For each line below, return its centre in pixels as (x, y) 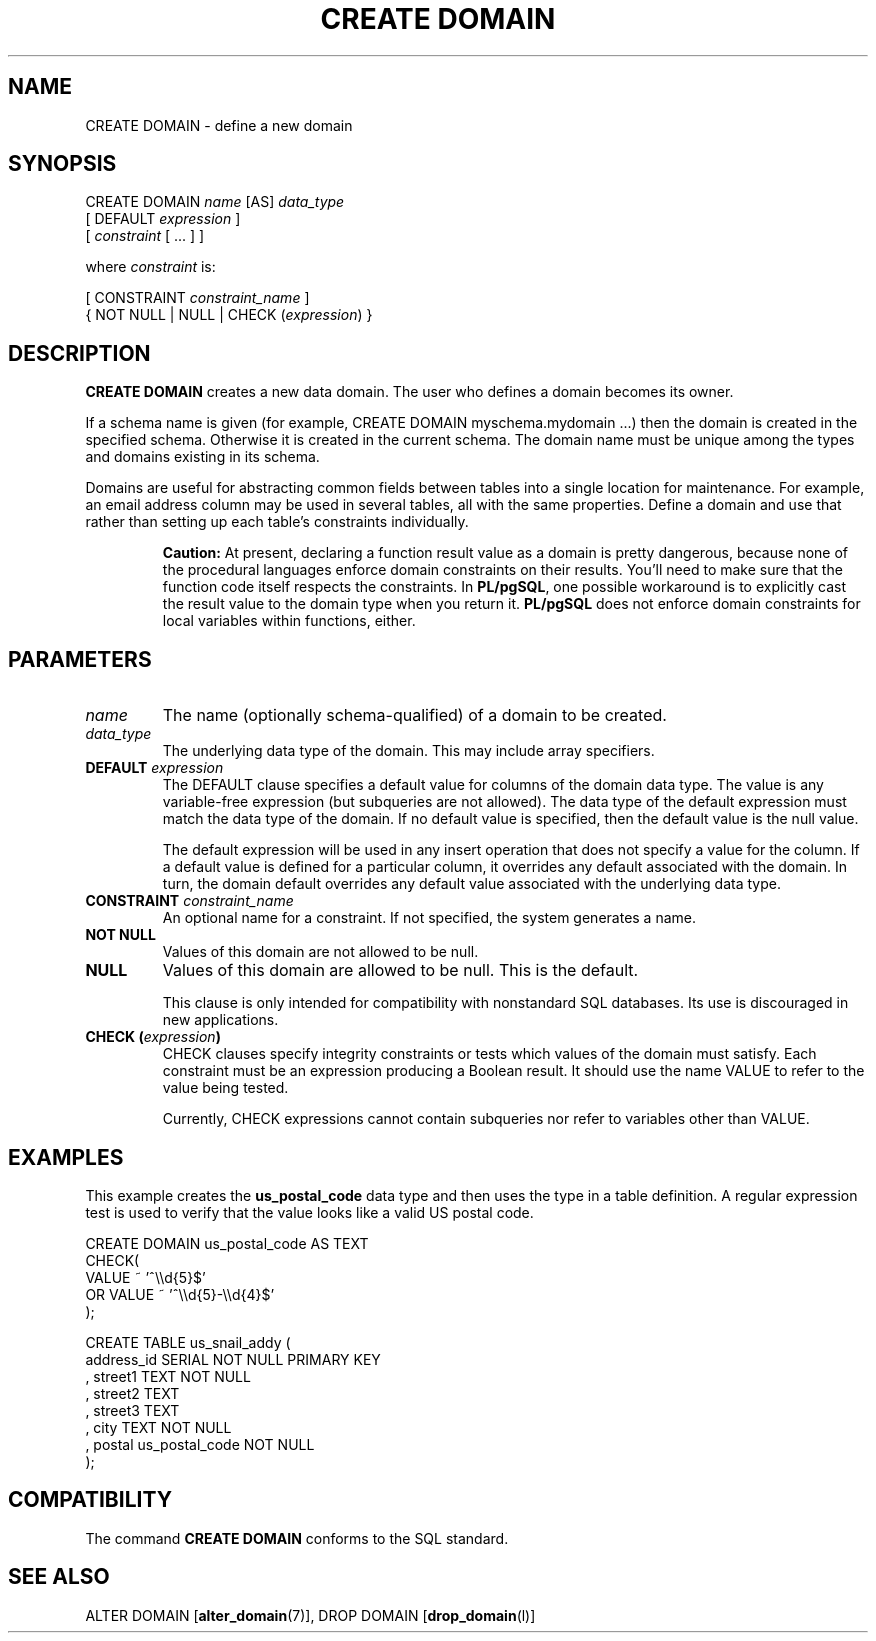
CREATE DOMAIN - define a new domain (219, 125)
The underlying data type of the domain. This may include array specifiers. (408, 751)
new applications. (220, 1020)
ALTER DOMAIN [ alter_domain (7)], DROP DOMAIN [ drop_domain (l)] (310, 1615)
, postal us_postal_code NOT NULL (200, 1444)
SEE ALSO (59, 1577)
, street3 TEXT (132, 1410)
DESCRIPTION (79, 353)
